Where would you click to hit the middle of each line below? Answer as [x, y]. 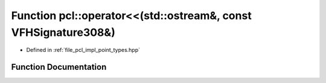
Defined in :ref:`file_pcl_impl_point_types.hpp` [83, 50]
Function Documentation [59, 67]
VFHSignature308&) [63, 32]
